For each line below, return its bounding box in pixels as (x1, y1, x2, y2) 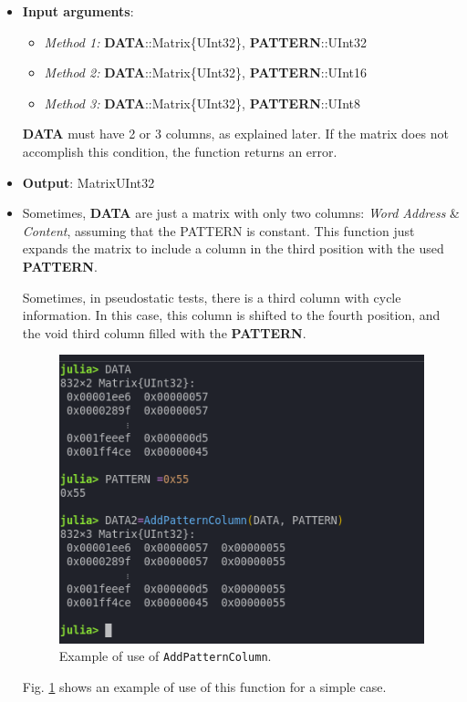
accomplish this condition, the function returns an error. (22, 141, 337, 160)
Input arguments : (22, 2, 134, 20)
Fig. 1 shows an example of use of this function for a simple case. (22, 676, 387, 696)
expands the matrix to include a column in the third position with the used (22, 239, 444, 258)
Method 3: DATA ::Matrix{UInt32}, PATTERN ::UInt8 (44, 93, 361, 112)
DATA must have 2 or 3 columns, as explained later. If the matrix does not (22, 124, 449, 143)
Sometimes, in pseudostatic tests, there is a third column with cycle (22, 287, 401, 306)
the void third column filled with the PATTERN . (22, 323, 306, 342)
